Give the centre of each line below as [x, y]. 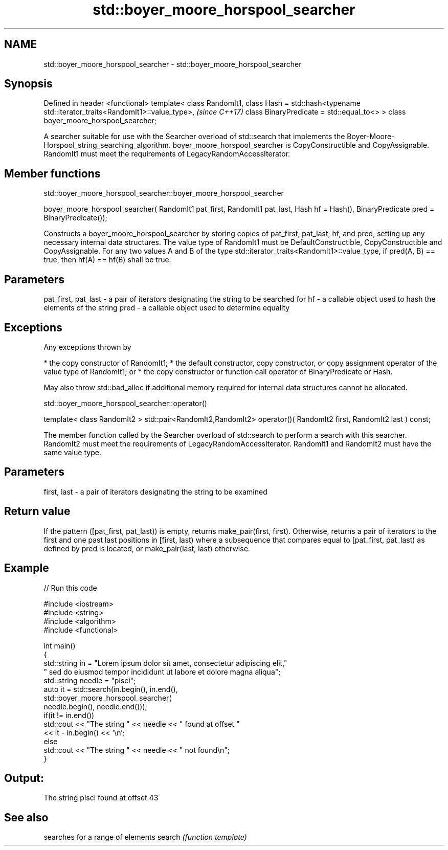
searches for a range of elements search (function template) [145, 837]
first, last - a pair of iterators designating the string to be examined [155, 491]
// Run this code [70, 588]
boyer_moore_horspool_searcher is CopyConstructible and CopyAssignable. [301, 145]
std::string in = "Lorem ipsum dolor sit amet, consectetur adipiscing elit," [165, 663]
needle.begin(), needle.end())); [95, 706]
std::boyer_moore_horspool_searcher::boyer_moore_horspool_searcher [164, 193]
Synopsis [28, 84]
